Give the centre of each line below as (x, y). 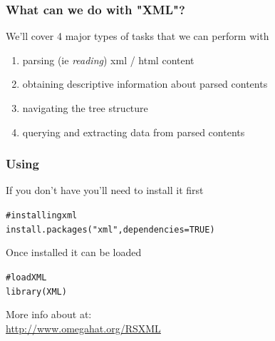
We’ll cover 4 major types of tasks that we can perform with (137, 36)
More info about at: (49, 314)
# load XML (26, 277)
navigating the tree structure (85, 108)
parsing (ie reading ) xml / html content (108, 60)
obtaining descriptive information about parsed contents (145, 84)
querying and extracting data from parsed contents (134, 132)
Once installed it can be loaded (74, 252)
